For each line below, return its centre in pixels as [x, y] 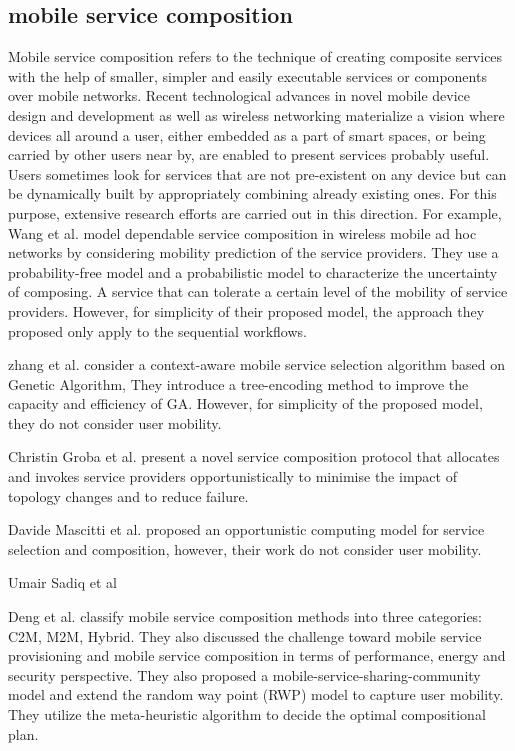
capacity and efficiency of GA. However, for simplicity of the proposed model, [245, 403]
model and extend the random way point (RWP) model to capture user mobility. [256, 694]
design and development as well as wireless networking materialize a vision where [256, 114]
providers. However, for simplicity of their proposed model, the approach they [246, 310]
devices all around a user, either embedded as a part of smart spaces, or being [247, 134]
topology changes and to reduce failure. [128, 495]
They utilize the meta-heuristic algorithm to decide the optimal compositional [247, 714]
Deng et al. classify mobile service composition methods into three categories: [245, 616]
